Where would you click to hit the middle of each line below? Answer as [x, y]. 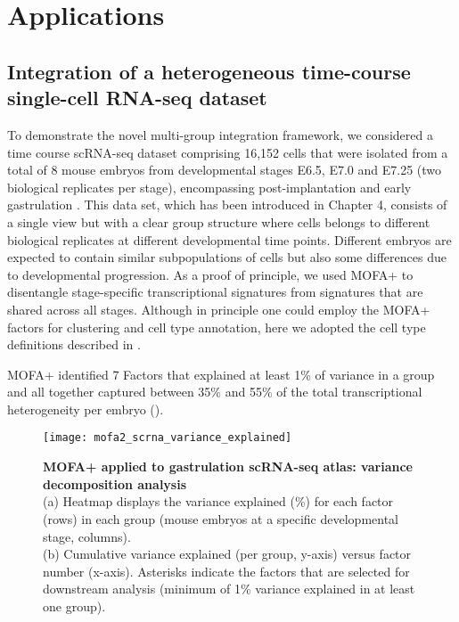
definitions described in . [74, 344]
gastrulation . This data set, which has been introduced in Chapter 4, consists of [227, 205]
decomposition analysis [115, 483]
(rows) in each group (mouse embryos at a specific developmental [221, 518]
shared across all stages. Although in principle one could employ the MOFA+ [219, 309]
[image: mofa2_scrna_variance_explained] [168, 438]
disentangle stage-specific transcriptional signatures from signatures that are [215, 292]
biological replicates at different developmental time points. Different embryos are [229, 239]
